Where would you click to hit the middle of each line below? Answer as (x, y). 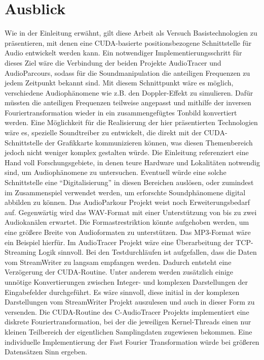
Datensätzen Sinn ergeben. (46, 352)
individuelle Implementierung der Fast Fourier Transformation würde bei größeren (132, 341)
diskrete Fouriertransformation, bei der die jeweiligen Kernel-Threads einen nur (128, 322)
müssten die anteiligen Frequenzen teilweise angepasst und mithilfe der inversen (128, 102)
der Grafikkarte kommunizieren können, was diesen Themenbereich (149, 142)
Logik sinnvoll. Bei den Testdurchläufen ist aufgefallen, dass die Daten (147, 252)
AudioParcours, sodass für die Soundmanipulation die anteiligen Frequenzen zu (127, 72)
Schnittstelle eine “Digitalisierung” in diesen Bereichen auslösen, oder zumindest (129, 182)
